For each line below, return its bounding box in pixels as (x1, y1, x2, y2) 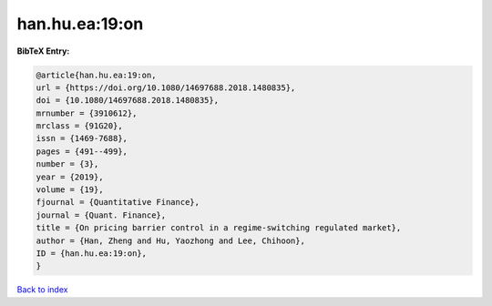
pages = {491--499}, (36, 146, 128, 157)
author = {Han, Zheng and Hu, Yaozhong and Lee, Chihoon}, (36, 235, 305, 246)
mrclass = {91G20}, (36, 121, 123, 131)
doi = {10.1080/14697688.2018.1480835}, (36, 96, 219, 106)
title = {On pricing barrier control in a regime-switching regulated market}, (36, 223, 402, 233)
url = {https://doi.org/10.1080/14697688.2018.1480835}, (36, 82, 296, 93)
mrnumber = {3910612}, (36, 107, 138, 118)
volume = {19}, (36, 185, 104, 195)
